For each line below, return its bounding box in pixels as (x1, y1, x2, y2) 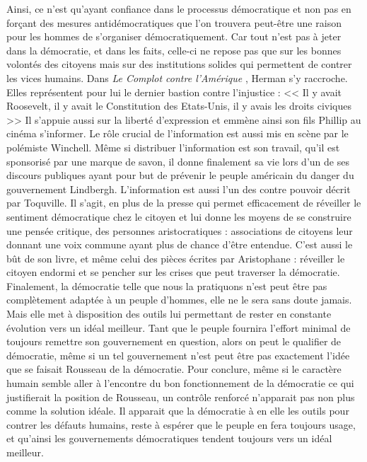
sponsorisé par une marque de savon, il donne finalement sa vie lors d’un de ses (6, 154, 349, 168)
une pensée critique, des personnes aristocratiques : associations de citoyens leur (6, 223, 353, 238)
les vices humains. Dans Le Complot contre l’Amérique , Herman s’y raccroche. (6, 70, 348, 85)
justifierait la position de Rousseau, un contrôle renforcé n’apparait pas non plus (6, 389, 355, 404)
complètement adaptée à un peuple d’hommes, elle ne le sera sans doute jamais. (6, 292, 352, 307)
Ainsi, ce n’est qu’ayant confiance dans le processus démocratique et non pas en (6, 1, 351, 16)
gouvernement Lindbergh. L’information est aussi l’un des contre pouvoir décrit (6, 181, 351, 196)
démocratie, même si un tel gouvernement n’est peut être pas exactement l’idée (6, 347, 350, 362)
